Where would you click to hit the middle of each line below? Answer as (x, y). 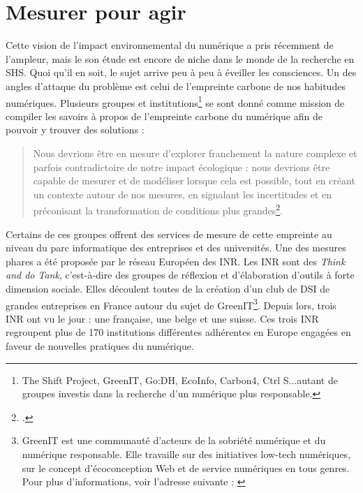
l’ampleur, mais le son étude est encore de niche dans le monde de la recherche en (180, 58)
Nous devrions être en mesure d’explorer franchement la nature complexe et (195, 153)
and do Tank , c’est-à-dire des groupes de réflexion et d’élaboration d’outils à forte (180, 275)
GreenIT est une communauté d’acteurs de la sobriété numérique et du (174, 440)
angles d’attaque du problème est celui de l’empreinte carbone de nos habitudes (176, 86)
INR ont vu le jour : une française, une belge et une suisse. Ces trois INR (162, 318)
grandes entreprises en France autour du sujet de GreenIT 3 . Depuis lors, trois (171, 304)
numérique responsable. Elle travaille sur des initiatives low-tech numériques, (186, 454)
